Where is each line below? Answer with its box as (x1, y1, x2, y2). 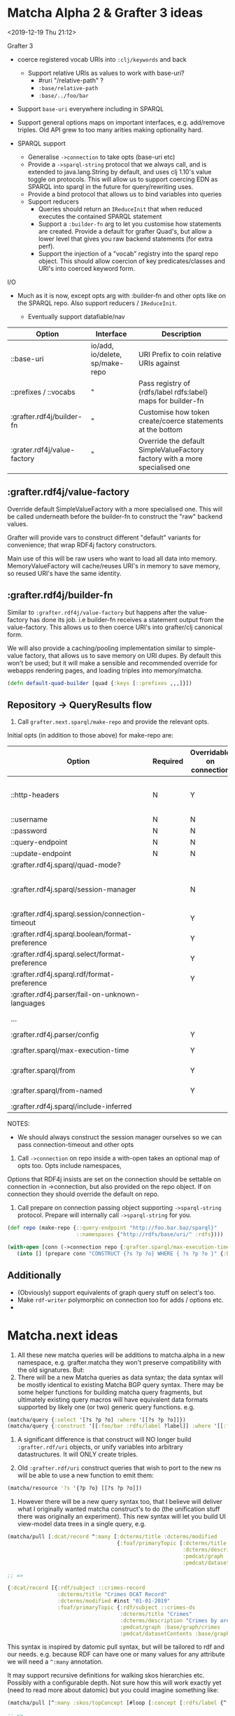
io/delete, (90, 349, 122, 359)
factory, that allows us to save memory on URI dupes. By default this (24, 651, 222, 659)
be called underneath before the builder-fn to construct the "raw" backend (7, 512, 222, 521)
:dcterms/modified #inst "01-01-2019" (57, 1598, 171, 1605)
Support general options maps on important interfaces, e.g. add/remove (17, 118, 225, 127)
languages (10, 999, 45, 1008)
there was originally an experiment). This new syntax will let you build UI (17, 1512, 226, 1521)
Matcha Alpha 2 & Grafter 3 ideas (7, 5, 204, 21)
